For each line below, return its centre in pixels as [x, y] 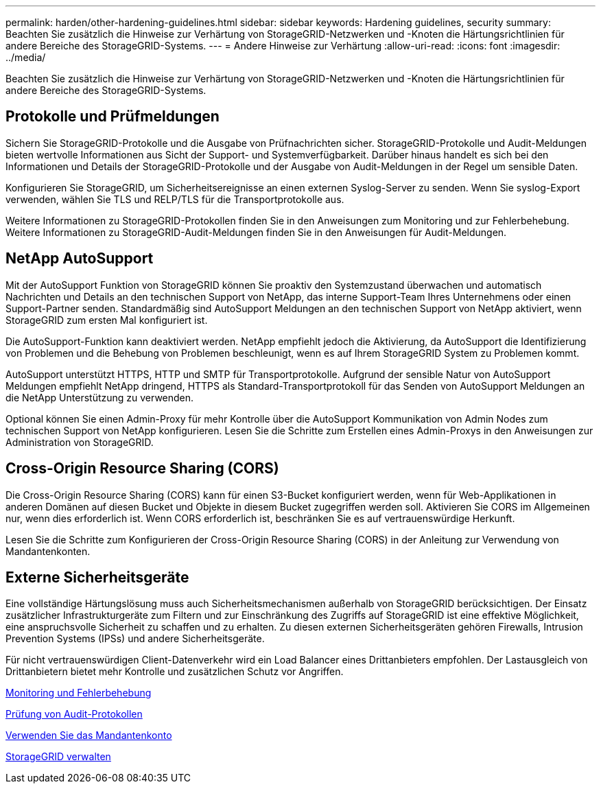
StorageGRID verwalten [58, 757]
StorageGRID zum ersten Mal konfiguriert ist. [107, 320]
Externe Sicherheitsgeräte [97, 577]
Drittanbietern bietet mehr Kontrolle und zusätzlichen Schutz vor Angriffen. [175, 672]
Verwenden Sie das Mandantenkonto [89, 735]
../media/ [26, 57]
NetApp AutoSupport [80, 259]
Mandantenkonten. [48, 551]
